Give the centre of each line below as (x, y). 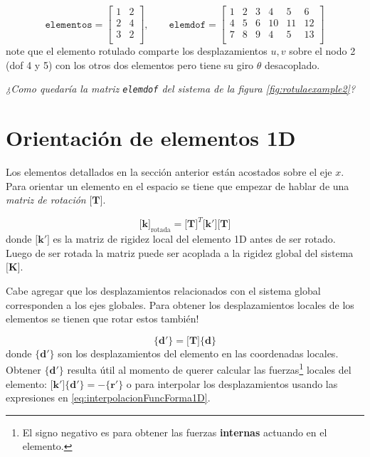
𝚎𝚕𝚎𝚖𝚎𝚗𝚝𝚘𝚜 (69, 25)
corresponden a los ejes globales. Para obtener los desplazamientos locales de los (180, 304)
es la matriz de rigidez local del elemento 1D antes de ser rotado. (194, 239)
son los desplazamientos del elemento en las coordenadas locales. (198, 353)
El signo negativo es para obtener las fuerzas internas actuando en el (175, 432)
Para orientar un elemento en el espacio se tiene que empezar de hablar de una (178, 185)
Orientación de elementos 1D (151, 138)
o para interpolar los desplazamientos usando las (232, 383)
